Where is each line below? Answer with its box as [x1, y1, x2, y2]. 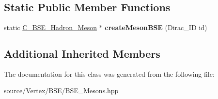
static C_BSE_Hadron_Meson [4, 22, 97, 33]
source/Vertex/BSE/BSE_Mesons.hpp [4, 85, 119, 95]
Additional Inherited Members [4, 46, 160, 61]
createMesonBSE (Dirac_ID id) [105, 22, 207, 33]
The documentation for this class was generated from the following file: [4, 69, 215, 79]
